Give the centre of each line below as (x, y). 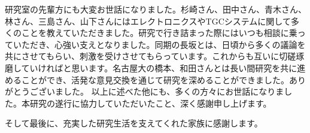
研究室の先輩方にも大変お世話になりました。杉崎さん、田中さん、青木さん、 (156, 9)
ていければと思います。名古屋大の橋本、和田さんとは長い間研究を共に (159, 67)
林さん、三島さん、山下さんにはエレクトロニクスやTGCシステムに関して (148, 21)
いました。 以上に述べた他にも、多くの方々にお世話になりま (165, 91)
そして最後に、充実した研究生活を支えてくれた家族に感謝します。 (134, 123)
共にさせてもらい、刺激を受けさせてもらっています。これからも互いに (142, 56)
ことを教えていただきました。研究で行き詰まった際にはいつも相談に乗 (159, 33)
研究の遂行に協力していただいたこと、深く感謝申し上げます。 (151, 103)
